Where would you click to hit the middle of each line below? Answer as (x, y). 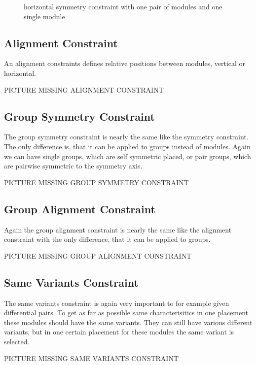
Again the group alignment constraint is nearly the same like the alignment (118, 229)
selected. (17, 341)
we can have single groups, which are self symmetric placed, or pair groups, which (128, 156)
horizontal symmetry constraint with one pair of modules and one (123, 6)
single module (44, 16)
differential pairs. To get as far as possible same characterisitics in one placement (126, 313)
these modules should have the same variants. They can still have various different (128, 322)
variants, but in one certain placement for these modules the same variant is (119, 332)
